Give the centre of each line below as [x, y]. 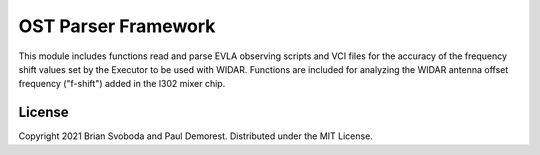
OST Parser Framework [117, 26]
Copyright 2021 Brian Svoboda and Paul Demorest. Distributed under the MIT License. [196, 136]
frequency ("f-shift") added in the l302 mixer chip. [122, 84]
